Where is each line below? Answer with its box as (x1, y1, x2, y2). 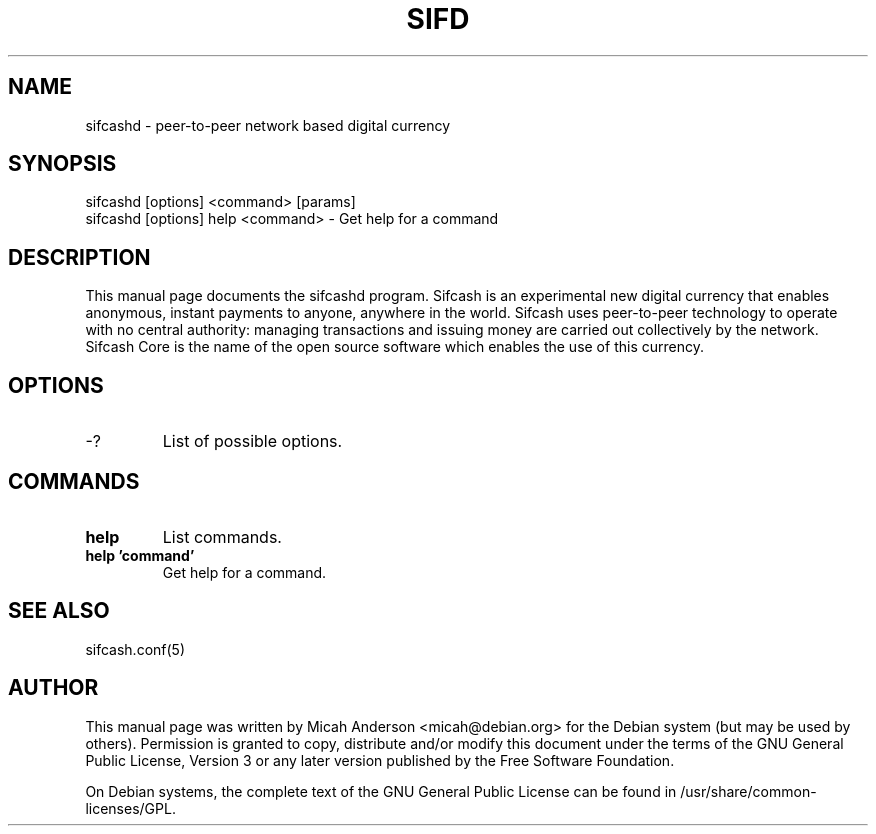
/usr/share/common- (680, 782, 817, 800)
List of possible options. (162, 431, 343, 452)
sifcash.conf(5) (85, 640, 186, 658)
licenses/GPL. (85, 799, 176, 817)
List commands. (162, 526, 282, 547)
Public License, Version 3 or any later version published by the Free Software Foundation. (85, 751, 675, 769)
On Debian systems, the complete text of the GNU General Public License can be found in (85, 782, 677, 800)
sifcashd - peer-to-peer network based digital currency (85, 116, 451, 134)
